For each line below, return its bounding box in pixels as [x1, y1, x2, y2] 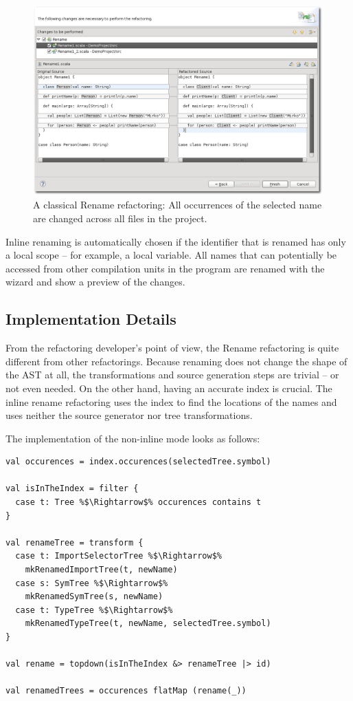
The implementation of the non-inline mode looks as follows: [5, 431, 260, 445]
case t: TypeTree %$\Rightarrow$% [15, 605, 173, 615]
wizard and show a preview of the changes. [5, 274, 185, 289]
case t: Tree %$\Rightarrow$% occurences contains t [15, 497, 262, 508]
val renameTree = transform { [5, 537, 144, 548]
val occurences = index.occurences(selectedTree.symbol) [5, 457, 271, 467]
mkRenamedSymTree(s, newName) [25, 592, 163, 602]
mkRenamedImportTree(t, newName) [25, 565, 178, 575]
